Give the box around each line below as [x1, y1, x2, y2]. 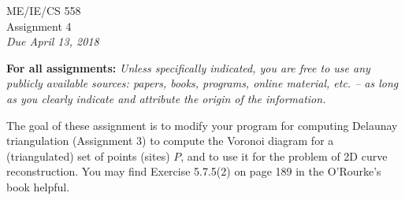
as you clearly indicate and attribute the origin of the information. [6, 90, 326, 106]
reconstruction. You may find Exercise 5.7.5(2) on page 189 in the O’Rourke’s [6, 163, 381, 180]
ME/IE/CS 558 [6, 2, 81, 18]
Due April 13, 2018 [6, 33, 99, 50]
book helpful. [6, 178, 70, 194]
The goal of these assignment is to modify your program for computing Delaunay [6, 117, 398, 133]
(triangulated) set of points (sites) [6, 147, 170, 164]
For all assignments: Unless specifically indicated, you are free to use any [6, 59, 370, 76]
